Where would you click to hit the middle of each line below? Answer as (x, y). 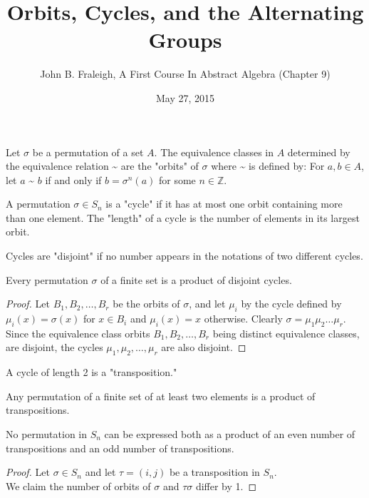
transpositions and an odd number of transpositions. (120, 448)
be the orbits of (146, 304)
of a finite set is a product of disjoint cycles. (196, 279)
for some (177, 179)
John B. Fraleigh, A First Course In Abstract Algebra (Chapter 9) (185, 74)
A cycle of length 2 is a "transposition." (92, 372)
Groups (185, 40)
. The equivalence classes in (214, 152)
